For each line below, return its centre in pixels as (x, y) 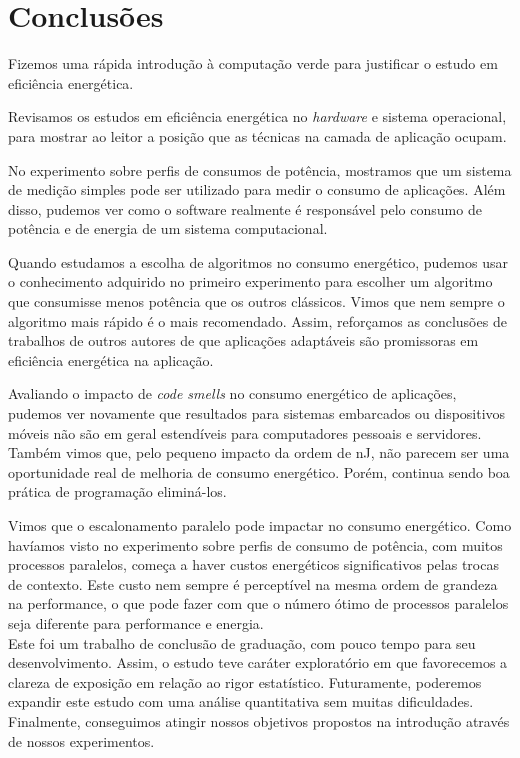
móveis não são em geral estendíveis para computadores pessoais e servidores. (245, 432)
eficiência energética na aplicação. (111, 359)
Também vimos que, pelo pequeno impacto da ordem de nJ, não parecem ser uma (259, 452)
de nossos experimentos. (81, 740)
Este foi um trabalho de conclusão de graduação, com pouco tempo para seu (242, 642)
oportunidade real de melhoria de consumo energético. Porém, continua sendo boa (259, 471)
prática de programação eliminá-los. (117, 491)
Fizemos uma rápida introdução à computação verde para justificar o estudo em (253, 63)
